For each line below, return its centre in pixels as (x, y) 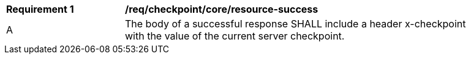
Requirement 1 (40, 9)
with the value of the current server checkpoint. (235, 36)
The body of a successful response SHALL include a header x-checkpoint (296, 24)
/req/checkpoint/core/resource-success (222, 9)
